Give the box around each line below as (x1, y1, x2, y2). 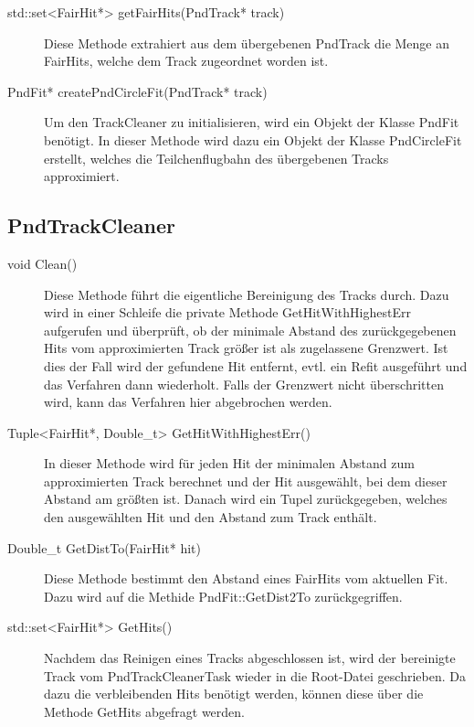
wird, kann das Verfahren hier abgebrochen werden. (44, 392, 332, 412)
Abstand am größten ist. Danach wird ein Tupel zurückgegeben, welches (44, 489, 448, 508)
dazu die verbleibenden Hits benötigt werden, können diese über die (44, 684, 424, 703)
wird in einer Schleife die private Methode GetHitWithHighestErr (44, 303, 411, 322)
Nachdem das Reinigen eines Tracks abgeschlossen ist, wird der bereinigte (44, 648, 456, 668)
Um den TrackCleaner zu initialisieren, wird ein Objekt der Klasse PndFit (44, 112, 459, 132)
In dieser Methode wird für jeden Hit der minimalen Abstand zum (44, 454, 415, 473)
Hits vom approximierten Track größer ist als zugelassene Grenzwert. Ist (44, 338, 448, 358)
